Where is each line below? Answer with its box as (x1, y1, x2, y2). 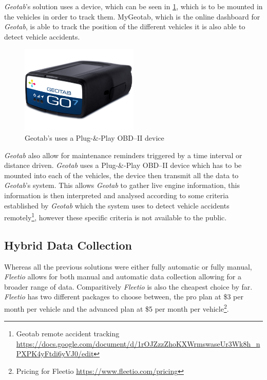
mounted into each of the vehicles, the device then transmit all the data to (4, 169, 239, 180)
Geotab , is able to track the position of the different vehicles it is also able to (4, 21, 245, 32)
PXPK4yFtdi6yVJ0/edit (16, 348, 94, 359)
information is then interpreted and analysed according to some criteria (4, 189, 229, 200)
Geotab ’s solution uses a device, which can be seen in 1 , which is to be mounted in (4, 1, 263, 11)
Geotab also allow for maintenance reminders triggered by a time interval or (4, 149, 242, 160)
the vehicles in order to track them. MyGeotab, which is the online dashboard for (4, 11, 260, 22)
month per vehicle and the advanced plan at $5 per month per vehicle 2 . (4, 301, 229, 314)
